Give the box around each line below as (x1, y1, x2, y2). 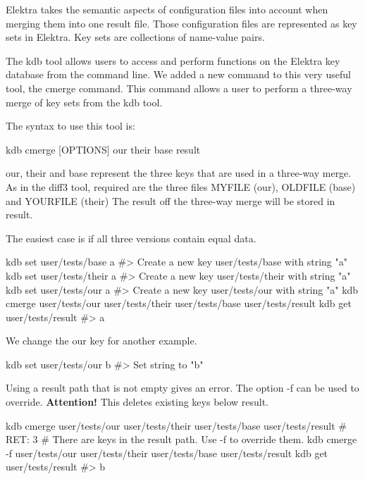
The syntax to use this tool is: (6, 118, 135, 133)
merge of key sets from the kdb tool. (6, 94, 163, 109)
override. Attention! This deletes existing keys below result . (6, 394, 269, 409)
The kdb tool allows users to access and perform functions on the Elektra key (6, 53, 340, 68)
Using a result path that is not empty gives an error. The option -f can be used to (6, 380, 359, 395)
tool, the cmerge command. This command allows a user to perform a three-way (6, 80, 352, 95)
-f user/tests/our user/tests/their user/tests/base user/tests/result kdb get (6, 445, 328, 460)
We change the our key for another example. (6, 333, 197, 348)
